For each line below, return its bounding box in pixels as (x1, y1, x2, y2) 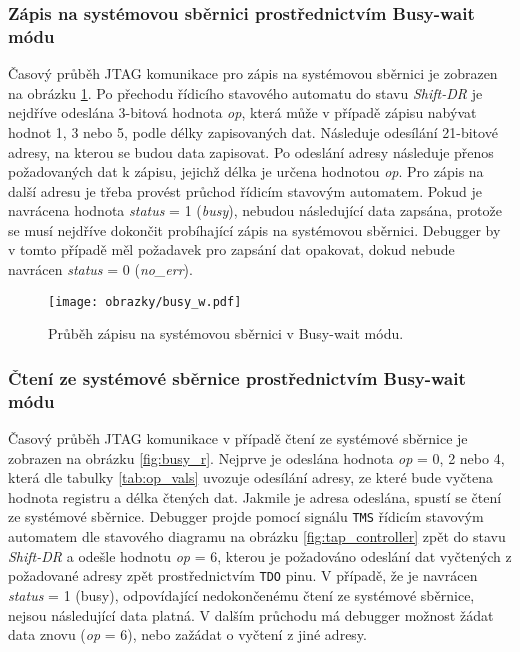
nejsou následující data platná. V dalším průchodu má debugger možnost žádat (8, 604, 494, 625)
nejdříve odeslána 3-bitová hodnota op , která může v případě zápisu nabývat (8, 102, 477, 123)
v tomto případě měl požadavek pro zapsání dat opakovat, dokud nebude (8, 239, 455, 260)
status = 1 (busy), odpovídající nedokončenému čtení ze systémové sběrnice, (8, 584, 475, 605)
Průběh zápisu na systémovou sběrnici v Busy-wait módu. (48, 323, 404, 344)
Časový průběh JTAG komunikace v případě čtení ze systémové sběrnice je (8, 428, 468, 449)
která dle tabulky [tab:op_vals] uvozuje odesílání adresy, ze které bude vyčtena (8, 467, 493, 488)
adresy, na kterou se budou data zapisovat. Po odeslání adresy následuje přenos (8, 141, 494, 162)
